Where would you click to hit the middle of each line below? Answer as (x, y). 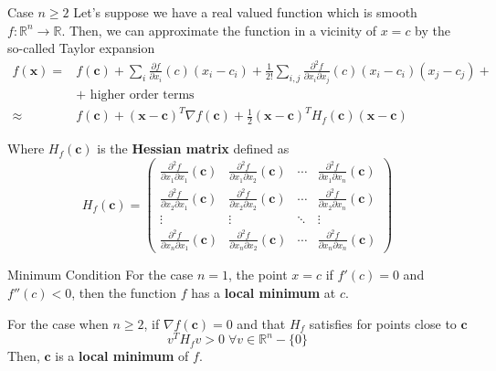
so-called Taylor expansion (81, 48)
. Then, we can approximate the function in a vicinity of (219, 30)
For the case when (58, 323)
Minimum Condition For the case (100, 275)
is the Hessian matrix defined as (193, 148)
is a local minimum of (122, 356)
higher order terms (142, 95)
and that (261, 323)
